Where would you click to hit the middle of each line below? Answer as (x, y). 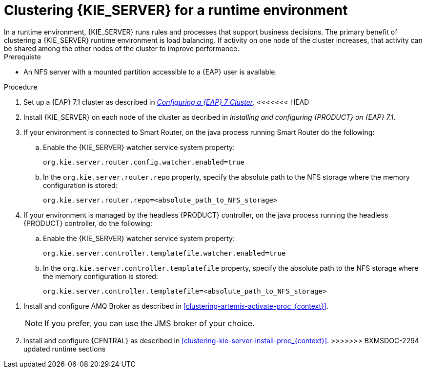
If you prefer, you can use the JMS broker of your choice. (150, 323)
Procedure (21, 87)
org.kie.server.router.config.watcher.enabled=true (144, 162)
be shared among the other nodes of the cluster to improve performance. (122, 48)
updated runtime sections (65, 349)
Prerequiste (22, 56)
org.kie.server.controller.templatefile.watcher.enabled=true (164, 253)
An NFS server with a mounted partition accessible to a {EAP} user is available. (150, 72)
